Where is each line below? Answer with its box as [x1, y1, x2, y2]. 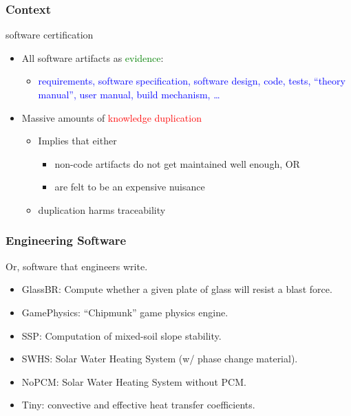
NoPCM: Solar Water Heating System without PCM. [21, 374, 246, 388]
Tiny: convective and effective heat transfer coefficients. [21, 397, 255, 412]
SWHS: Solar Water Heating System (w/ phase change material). [21, 351, 298, 366]
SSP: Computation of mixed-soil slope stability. [21, 328, 222, 342]
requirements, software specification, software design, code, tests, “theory [38, 74, 345, 88]
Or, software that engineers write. [6, 259, 148, 273]
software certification [6, 28, 94, 42]
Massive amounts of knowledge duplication [21, 110, 202, 124]
